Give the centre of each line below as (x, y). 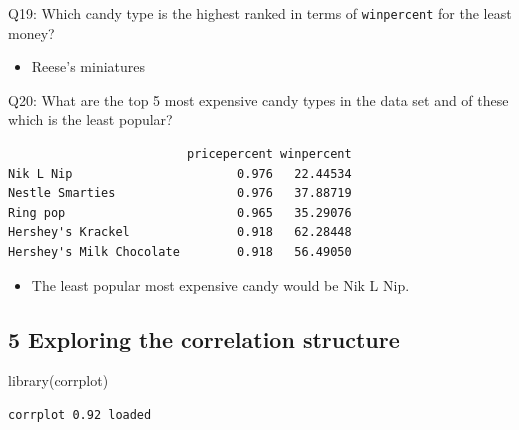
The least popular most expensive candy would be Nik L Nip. (220, 284)
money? (31, 32)
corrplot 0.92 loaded (80, 414)
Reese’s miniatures (88, 66)
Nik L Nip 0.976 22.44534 (180, 173)
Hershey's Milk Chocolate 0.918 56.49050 (180, 252)
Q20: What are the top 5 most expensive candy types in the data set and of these (258, 99)
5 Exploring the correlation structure (204, 338)
